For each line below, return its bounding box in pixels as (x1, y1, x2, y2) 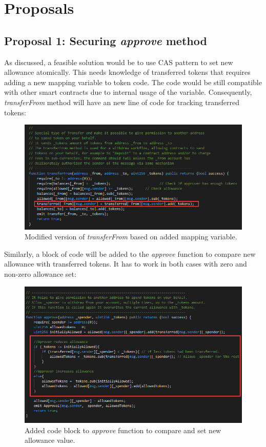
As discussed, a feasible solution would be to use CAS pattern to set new (4, 56, 233, 67)
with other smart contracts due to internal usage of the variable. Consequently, (4, 87, 252, 97)
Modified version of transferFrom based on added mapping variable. (25, 231, 237, 242)
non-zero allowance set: (4, 269, 76, 279)
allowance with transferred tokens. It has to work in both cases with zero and (4, 258, 247, 269)
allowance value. (25, 435, 75, 445)
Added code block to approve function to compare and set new (25, 424, 221, 435)
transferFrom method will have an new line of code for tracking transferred (4, 96, 239, 107)
